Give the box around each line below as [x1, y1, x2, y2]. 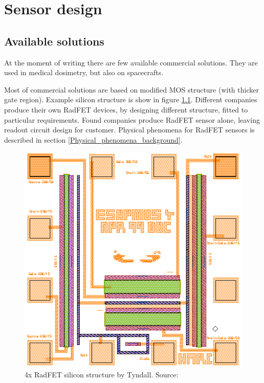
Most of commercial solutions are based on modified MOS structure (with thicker [4, 84, 259, 95]
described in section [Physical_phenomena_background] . [4, 134, 183, 145]
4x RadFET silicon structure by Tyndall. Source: [25, 369, 179, 380]
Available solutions [4, 33, 104, 49]
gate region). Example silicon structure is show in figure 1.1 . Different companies [4, 94, 257, 105]
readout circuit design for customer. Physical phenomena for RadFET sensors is [4, 124, 255, 135]
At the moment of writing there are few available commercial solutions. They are [4, 57, 258, 67]
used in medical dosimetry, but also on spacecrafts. [4, 67, 164, 78]
